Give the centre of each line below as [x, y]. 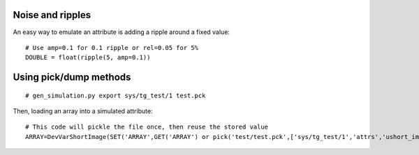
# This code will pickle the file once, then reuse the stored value [147, 127]
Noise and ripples [52, 15]
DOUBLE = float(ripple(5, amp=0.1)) [88, 58]
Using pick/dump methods [72, 77]
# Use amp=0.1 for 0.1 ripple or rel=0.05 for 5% [112, 48]
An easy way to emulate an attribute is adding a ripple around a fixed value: [122, 32]
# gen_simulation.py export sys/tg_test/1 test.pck [116, 95]
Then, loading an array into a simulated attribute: [83, 111]
